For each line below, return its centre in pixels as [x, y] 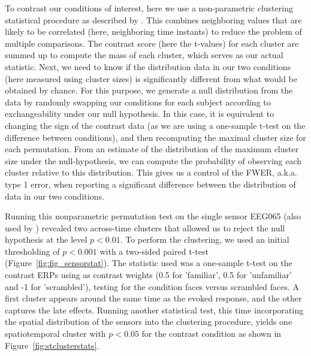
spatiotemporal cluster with [55, 334]
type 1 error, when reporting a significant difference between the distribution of [150, 184]
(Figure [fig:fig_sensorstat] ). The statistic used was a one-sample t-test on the [149, 263]
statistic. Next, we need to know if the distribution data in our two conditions [148, 66]
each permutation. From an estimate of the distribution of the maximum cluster [152, 149]
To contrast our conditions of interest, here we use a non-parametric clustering [149, 8]
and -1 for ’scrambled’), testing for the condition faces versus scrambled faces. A [152, 286]
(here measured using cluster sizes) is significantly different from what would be [151, 78]
